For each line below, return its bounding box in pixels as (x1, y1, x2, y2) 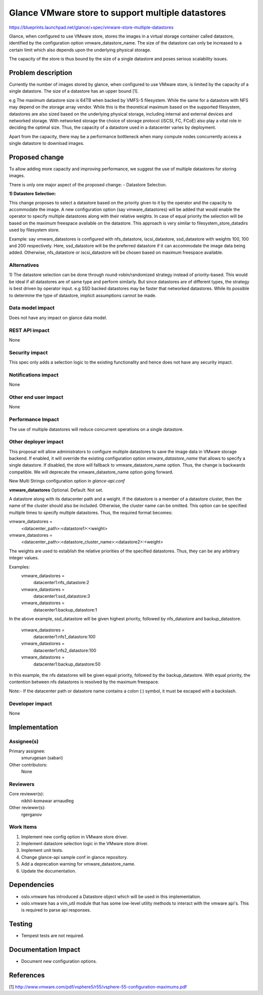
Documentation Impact (9, 946, 80, 954)
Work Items (9, 824, 37, 831)
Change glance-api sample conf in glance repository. (21, 854, 128, 860)
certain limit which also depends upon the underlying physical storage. (9, 47, 151, 53)
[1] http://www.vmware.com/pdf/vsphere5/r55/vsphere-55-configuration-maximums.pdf (9, 984, 187, 990)
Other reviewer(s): (9, 805, 46, 811)
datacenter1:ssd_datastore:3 (33, 593, 90, 599)
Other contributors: (9, 762, 48, 768)
